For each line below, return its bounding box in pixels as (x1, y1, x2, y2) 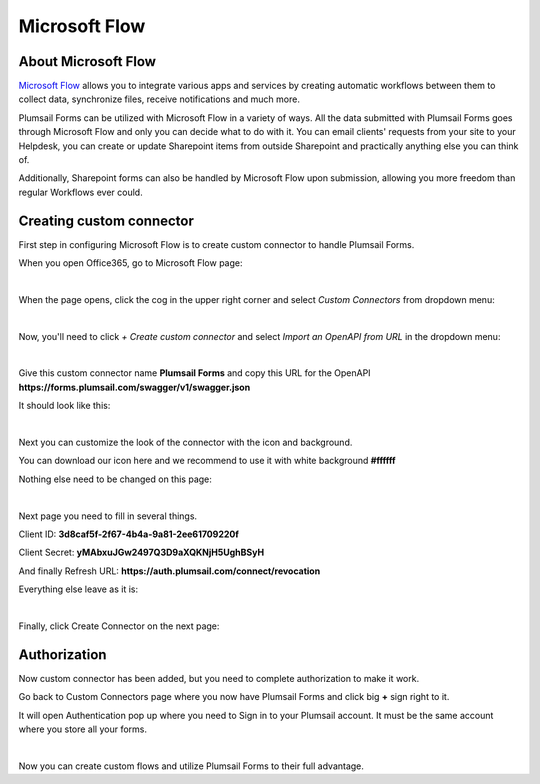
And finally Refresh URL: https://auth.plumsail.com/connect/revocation (18, 565, 321, 577)
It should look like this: (18, 400, 111, 412)
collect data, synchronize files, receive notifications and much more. (18, 93, 300, 105)
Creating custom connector (18, 212, 195, 229)
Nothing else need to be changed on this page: (18, 473, 212, 485)
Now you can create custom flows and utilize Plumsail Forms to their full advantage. (18, 760, 365, 772)
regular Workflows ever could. (18, 186, 144, 198)
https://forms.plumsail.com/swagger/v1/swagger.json (18, 381, 251, 393)
